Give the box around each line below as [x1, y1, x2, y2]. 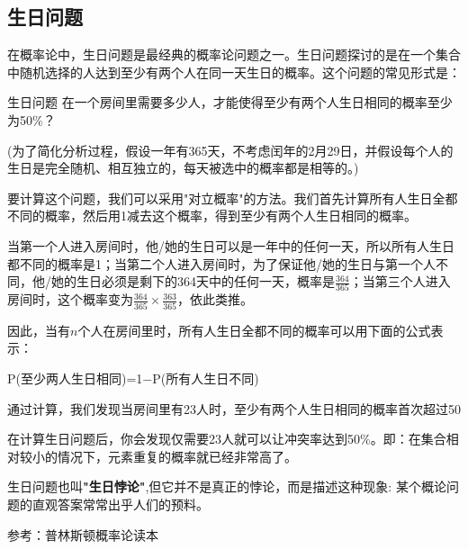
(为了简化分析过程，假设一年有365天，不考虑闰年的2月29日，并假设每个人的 [7, 140, 454, 159]
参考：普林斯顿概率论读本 [7, 525, 158, 544]
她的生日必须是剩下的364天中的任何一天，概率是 [50, 272, 335, 291]
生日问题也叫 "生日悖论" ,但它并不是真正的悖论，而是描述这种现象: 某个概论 [7, 477, 446, 496]
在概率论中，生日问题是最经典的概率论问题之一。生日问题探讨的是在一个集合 [7, 45, 461, 64]
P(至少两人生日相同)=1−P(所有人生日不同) [7, 368, 259, 387]
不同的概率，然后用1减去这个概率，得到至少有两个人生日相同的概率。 [7, 206, 417, 225]
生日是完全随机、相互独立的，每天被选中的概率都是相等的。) [7, 158, 359, 177]
